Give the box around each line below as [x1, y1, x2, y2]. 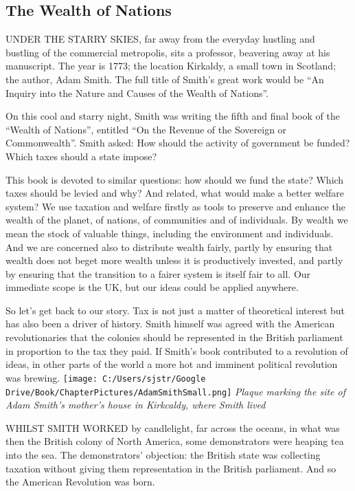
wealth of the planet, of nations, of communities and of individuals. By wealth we [5, 212, 348, 227]
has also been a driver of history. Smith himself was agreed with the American [5, 316, 335, 331]
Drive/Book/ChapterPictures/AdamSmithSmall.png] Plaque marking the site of [5, 384, 346, 398]
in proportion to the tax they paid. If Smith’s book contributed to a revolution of [5, 343, 348, 358]
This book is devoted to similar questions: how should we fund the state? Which [5, 172, 344, 186]
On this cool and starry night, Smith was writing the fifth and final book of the [5, 109, 340, 123]
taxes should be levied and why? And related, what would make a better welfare [5, 186, 344, 200]
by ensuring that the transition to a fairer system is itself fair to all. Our [5, 266, 311, 281]
